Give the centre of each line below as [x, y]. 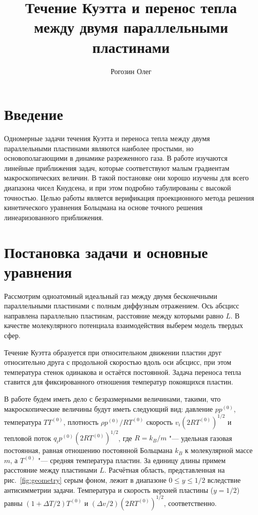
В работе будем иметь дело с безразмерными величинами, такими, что [112, 399]
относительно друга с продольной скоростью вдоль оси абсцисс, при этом [118, 362]
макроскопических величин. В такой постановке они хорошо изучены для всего [126, 178]
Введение [34, 114]
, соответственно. [190, 503]
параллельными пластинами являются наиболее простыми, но [99, 148]
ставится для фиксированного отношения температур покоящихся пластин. [119, 382]
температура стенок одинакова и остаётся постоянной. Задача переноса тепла [123, 372]
